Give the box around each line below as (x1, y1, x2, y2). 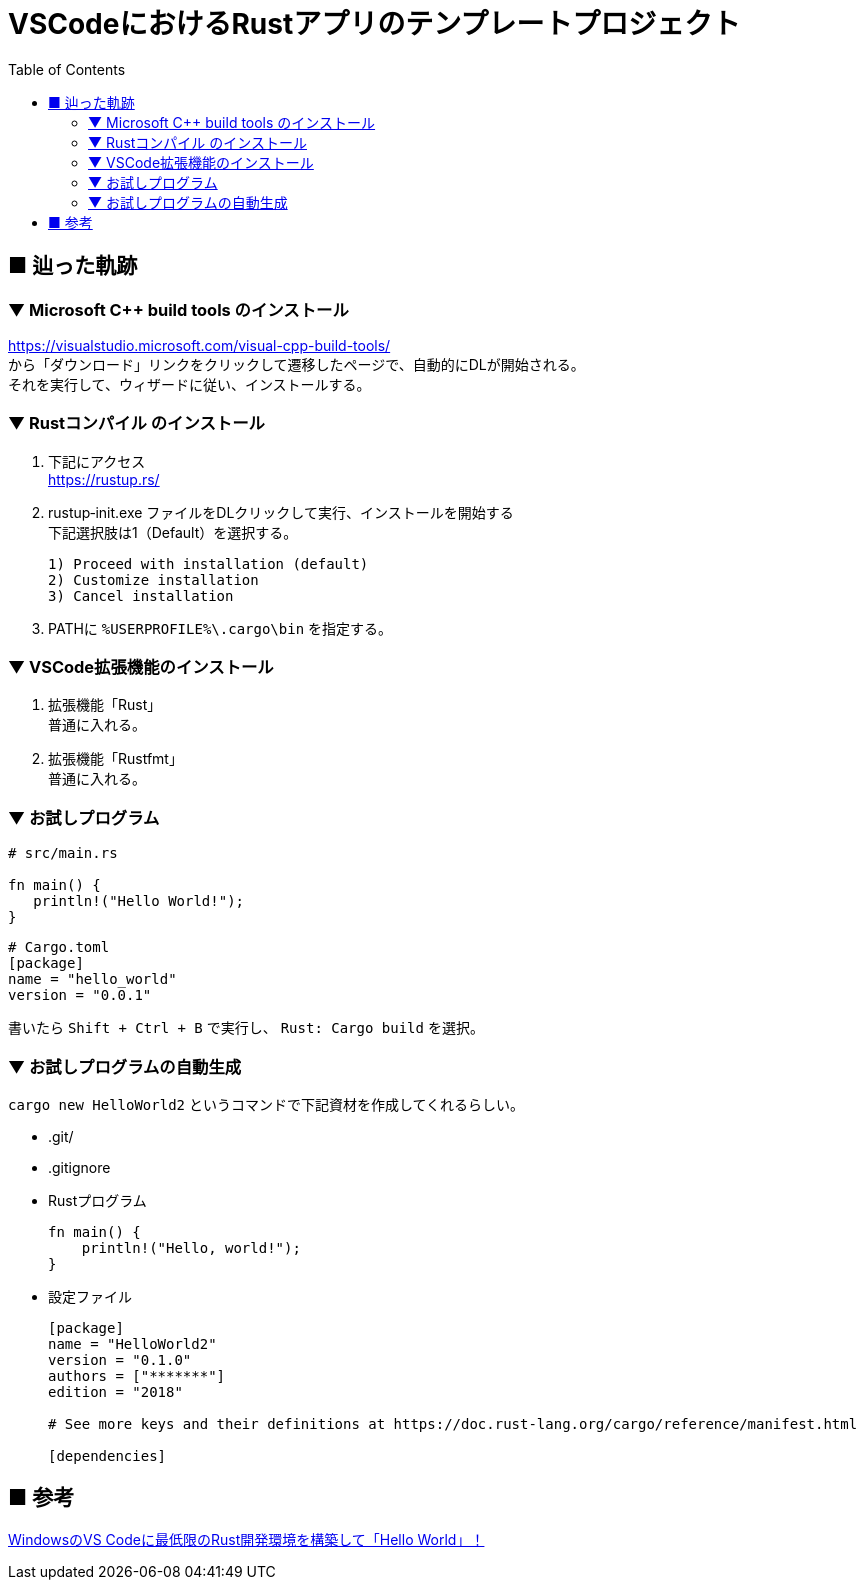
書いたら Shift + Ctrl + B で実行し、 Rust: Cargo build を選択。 (8, 1019, 484, 1037)
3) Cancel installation (48, 587, 234, 604)
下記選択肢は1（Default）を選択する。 (48, 523, 298, 541)
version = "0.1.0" (48, 1351, 192, 1368)
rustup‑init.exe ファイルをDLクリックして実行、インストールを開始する (48, 503, 514, 521)
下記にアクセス (48, 452, 146, 470)
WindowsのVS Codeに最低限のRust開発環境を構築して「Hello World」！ (8, 1530, 485, 1548)
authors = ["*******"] (48, 1367, 226, 1384)
